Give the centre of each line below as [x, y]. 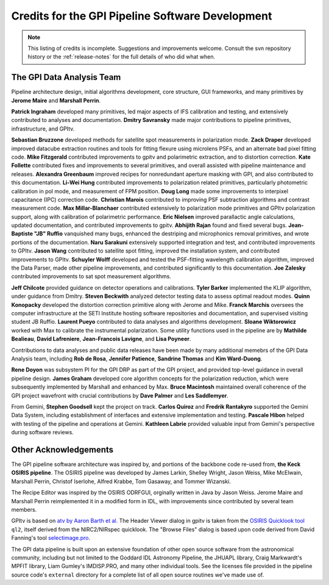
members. [24, 509]
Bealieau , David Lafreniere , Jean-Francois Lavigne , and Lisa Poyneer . [101, 339]
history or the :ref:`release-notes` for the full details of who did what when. [122, 57]
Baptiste [22, 234]
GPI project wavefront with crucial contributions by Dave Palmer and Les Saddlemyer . [120, 395]
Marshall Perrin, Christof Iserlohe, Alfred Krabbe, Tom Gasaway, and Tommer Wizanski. [121, 481]
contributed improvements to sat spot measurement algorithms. [91, 276]
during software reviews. [43, 432]
